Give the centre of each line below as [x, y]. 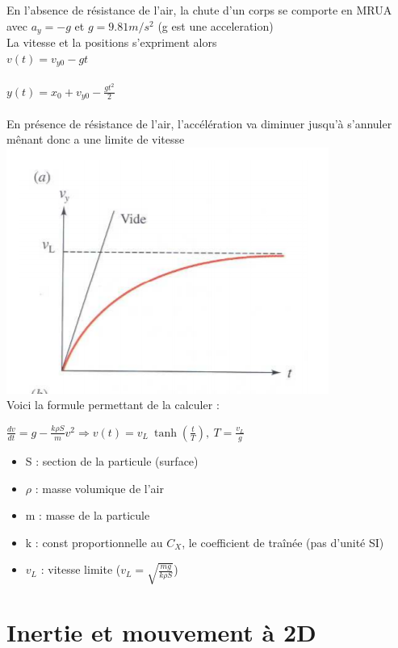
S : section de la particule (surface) [112, 460]
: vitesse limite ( [81, 569]
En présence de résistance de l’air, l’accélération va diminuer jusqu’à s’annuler [199, 123]
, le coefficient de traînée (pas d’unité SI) [283, 542]
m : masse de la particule [88, 515]
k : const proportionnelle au [94, 542]
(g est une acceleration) [216, 25]
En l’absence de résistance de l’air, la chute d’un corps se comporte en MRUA [199, 10]
